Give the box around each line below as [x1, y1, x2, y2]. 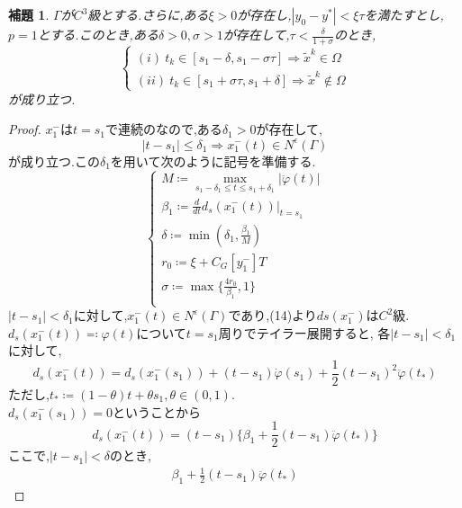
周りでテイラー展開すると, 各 [218, 323, 391, 342]
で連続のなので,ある [104, 120, 222, 138]
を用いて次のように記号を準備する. [110, 151, 316, 170]
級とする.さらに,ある [87, 5, 209, 23]
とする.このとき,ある [37, 25, 159, 43]
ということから [112, 402, 201, 421]
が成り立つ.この [8, 151, 100, 170]
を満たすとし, [364, 5, 444, 23]
